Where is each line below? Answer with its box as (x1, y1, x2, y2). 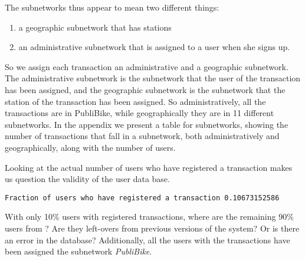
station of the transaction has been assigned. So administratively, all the (5, 95, 266, 107)
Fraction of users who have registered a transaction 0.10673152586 (5, 193, 280, 202)
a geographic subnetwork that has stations (18, 21, 172, 33)
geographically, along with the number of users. (5, 141, 176, 153)
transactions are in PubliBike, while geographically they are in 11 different (5, 107, 274, 119)
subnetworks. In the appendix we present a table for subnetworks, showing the (5, 118, 288, 130)
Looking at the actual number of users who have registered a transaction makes (5, 161, 293, 173)
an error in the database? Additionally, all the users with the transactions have (5, 233, 290, 246)
